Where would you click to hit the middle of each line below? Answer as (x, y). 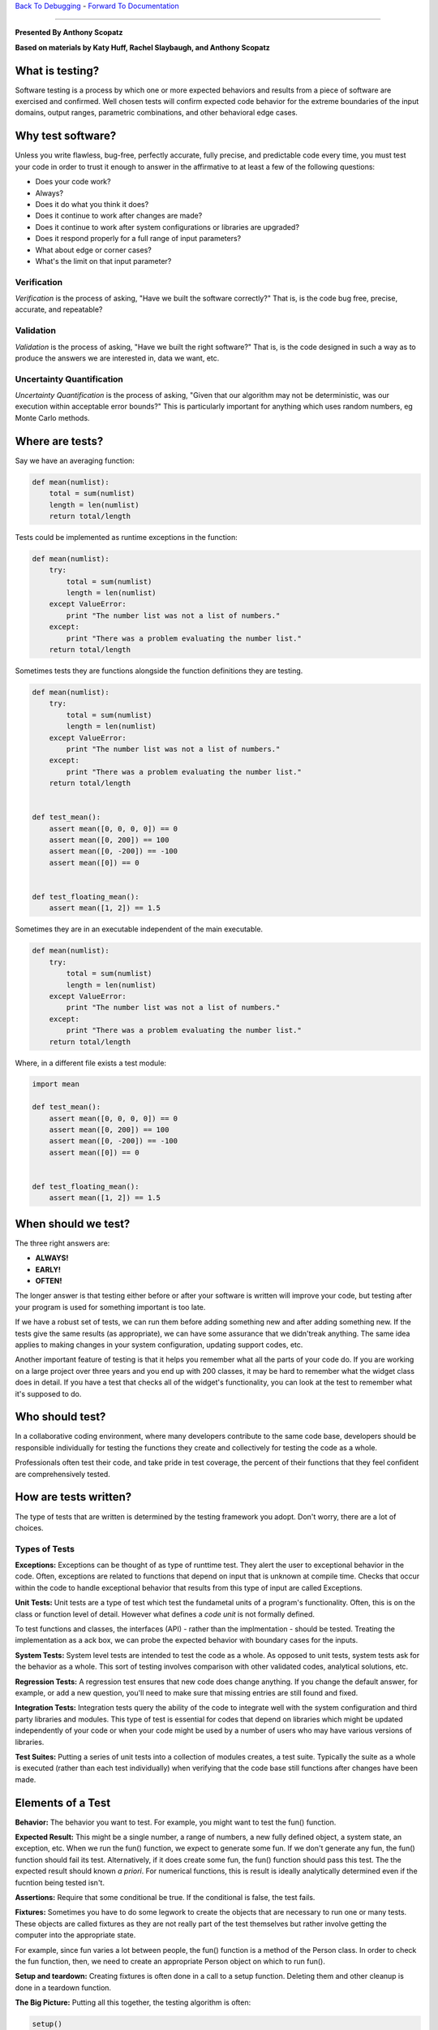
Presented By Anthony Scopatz (69, 32)
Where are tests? (59, 441)
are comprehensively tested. (63, 1474)
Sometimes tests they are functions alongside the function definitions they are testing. (159, 671)
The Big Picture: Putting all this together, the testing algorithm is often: (133, 2002)
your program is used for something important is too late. (110, 1307)
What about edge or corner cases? (93, 250)
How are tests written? (73, 1497)
